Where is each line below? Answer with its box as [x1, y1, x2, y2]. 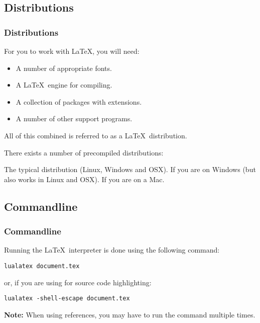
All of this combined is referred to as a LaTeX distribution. [4, 130, 187, 140]
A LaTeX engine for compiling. [16, 79, 112, 90]
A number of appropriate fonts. [16, 62, 112, 73]
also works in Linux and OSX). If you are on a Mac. [4, 174, 165, 184]
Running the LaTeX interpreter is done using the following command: [4, 245, 220, 255]
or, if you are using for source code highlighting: [4, 277, 152, 287]
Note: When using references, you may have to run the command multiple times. [4, 309, 255, 319]
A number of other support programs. [16, 113, 133, 124]
